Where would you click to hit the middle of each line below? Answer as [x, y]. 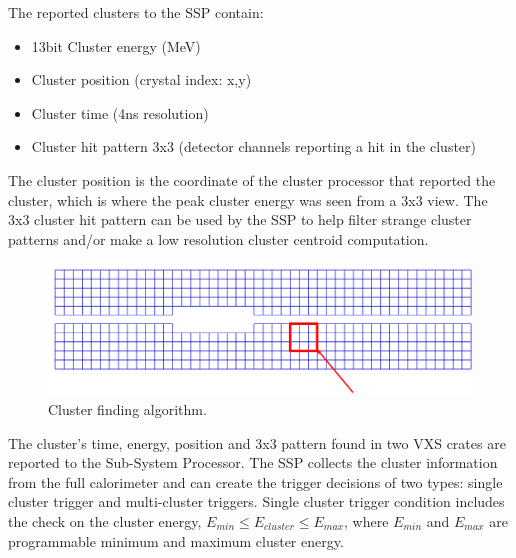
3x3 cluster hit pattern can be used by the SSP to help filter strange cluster [240, 219]
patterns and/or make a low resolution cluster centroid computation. [218, 238]
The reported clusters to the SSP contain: [136, 12]
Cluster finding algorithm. [127, 409]
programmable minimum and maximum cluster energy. [176, 540]
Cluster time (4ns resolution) [120, 112]
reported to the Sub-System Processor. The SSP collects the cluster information [253, 462]
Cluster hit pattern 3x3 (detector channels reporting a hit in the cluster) [254, 146]
